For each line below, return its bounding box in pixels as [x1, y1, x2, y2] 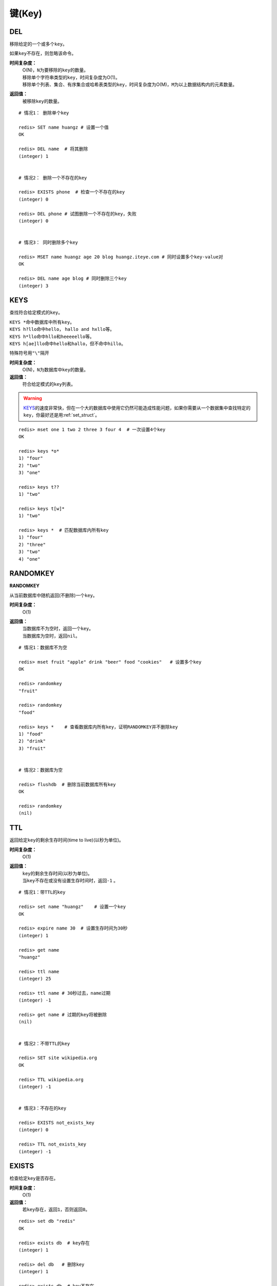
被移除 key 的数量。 [22, 98, 63, 104]
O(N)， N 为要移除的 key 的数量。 [22, 67, 89, 73]
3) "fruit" [18, 745, 46, 751]
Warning [23, 395, 42, 401]
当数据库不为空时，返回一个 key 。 [22, 626, 94, 632]
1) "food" [18, 731, 43, 737]
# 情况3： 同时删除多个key [18, 240, 78, 245]
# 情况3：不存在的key [18, 1105, 67, 1111]
